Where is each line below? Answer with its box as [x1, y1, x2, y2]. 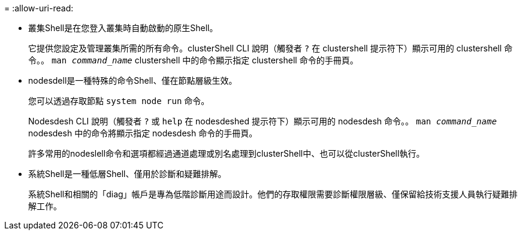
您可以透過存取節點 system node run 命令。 [28, 96, 210, 106]
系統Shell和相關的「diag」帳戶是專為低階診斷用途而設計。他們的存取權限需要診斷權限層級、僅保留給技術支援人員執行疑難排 [28, 189, 518, 199]
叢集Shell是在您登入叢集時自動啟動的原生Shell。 [28, 23, 218, 33]
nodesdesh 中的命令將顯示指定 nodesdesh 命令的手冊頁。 [28, 128, 258, 138]
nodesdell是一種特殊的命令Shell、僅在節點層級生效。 [28, 75, 237, 86]
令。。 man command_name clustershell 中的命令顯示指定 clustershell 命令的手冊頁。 [28, 55, 358, 65]
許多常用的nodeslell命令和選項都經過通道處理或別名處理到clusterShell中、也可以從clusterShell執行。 [28, 148, 425, 158]
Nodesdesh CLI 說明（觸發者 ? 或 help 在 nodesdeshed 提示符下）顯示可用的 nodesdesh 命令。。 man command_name [28, 116, 497, 126]
